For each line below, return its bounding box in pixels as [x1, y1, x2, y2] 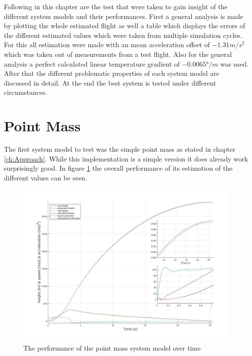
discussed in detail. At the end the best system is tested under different [4, 77, 216, 88]
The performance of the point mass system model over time [23, 343, 201, 353]
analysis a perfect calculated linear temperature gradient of [4, 58, 180, 69]
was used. [220, 58, 249, 69]
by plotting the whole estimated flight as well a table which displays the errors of [4, 20, 245, 31]
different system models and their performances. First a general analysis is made [4, 11, 243, 21]
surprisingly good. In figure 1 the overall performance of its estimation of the [4, 163, 233, 173]
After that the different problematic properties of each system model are [4, 68, 219, 78]
